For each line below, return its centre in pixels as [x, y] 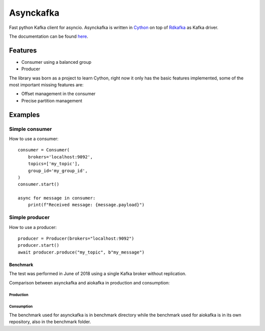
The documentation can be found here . [49, 36]
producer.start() [39, 245]
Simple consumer [30, 129]
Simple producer [29, 217]
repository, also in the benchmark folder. [50, 322]
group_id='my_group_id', [58, 171]
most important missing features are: [46, 85]
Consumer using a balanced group [56, 62]
